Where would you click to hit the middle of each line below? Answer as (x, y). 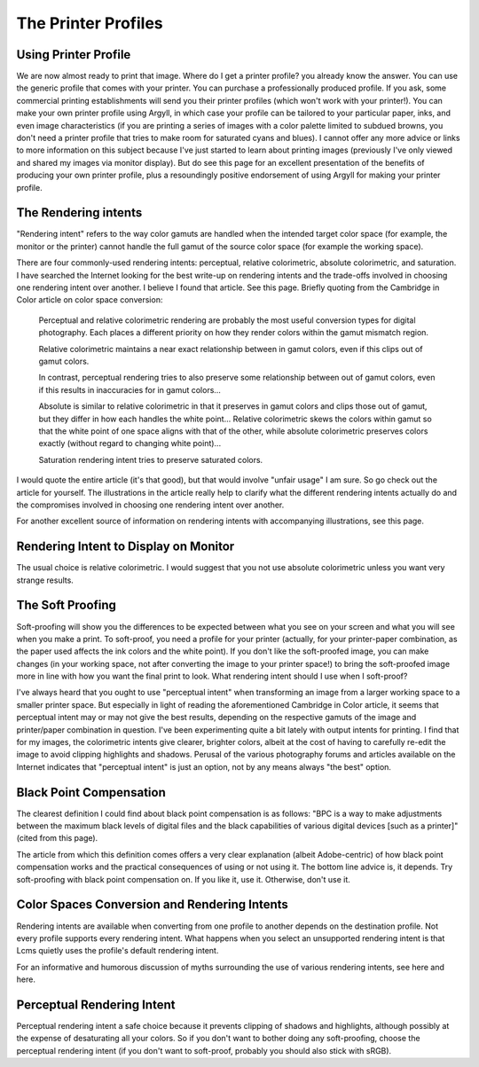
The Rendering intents (79, 213)
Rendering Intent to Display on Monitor (126, 547)
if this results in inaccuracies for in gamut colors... (130, 389)
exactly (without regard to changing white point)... (130, 443)
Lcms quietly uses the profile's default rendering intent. (118, 951)
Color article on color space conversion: (90, 300)
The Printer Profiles (90, 23)
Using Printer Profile (74, 55)
